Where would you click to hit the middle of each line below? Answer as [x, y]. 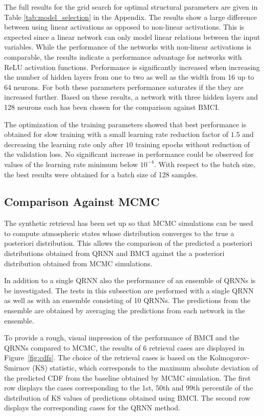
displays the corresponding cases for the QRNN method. [92, 408]
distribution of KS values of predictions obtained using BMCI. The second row [127, 397]
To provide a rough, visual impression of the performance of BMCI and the [122, 338]
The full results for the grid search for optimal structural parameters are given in [131, 7]
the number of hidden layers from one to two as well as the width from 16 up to [129, 77]
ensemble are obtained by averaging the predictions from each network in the [125, 310]
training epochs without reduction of [193, 144]
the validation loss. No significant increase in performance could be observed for [129, 154]
